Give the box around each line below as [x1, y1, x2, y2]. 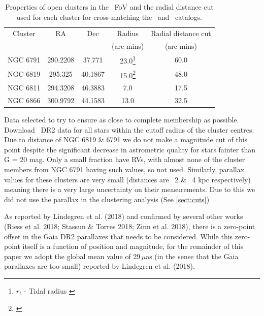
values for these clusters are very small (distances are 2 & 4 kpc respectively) [4, 174, 251, 184]
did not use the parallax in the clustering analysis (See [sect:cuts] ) [4, 194, 210, 204]
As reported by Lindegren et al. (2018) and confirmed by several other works [4, 211, 243, 222]
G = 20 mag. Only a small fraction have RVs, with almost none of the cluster [4, 154, 245, 165]
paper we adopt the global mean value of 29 [4, 250, 141, 261]
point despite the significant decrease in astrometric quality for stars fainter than [4, 144, 255, 154]
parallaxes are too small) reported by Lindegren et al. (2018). [4, 261, 195, 271]
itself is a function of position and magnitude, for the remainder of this [22, 241, 244, 251]
